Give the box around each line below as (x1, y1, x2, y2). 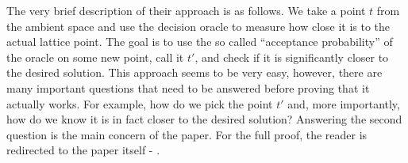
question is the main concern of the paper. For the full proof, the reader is (6, 126, 368, 142)
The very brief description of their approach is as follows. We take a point (6, 2, 366, 18)
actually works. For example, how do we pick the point (6, 95, 273, 112)
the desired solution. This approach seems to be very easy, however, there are (6, 64, 383, 81)
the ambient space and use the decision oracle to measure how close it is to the (6, 17, 391, 34)
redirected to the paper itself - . (6, 142, 160, 158)
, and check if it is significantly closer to (194, 48, 389, 65)
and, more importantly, (287, 95, 400, 112)
